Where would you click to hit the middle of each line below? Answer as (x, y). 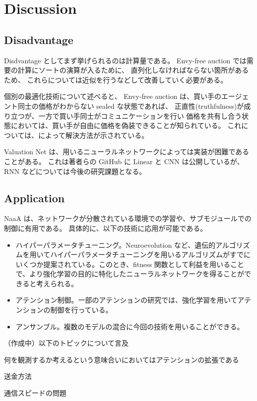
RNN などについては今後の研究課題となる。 (75, 171)
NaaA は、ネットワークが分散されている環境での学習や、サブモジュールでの (128, 218)
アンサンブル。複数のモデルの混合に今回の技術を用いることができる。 (130, 326)
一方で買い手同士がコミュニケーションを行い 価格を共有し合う (140, 115)
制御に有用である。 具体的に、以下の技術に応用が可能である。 (105, 228)
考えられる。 (57, 283)
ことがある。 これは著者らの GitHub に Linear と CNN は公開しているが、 (124, 161)
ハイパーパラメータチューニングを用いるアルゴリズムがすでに (150, 254)
